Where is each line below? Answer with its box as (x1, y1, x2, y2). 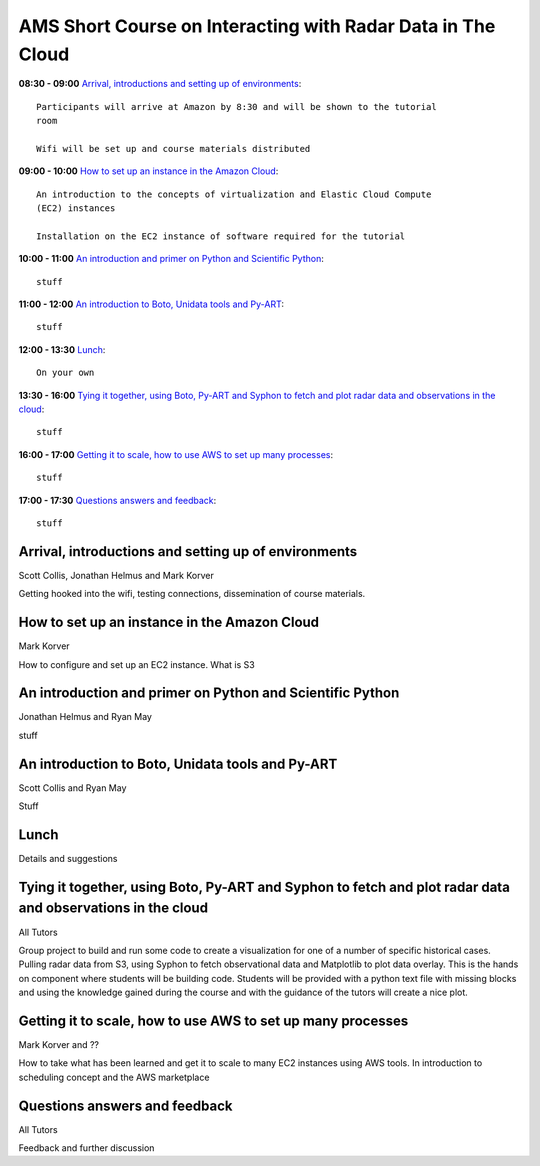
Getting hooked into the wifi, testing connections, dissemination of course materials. (18, 588, 366, 600)
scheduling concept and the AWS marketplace (18, 1071, 210, 1083)
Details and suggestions (18, 853, 118, 865)
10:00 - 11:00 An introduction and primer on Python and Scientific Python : (18, 253, 324, 265)
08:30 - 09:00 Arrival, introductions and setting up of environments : (18, 78, 302, 90)
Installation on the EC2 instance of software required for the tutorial (36, 230, 406, 242)
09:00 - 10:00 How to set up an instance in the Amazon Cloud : (18, 165, 279, 177)
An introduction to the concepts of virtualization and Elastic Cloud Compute (36, 188, 432, 200)
